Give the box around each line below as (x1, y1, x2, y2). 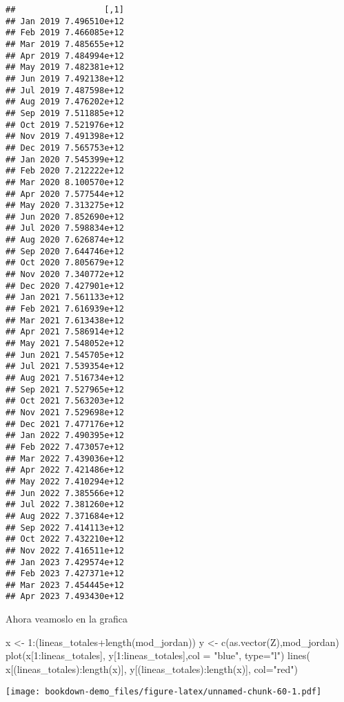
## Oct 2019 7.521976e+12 (6, 120, 124, 130)
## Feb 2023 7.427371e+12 (6, 569, 124, 579)
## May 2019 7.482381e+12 (6, 62, 124, 73)
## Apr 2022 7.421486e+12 (6, 465, 124, 475)
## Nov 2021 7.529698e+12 (6, 407, 124, 417)
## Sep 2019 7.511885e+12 (6, 108, 124, 118)
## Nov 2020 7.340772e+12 (6, 269, 124, 280)
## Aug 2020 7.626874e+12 (6, 235, 124, 245)
